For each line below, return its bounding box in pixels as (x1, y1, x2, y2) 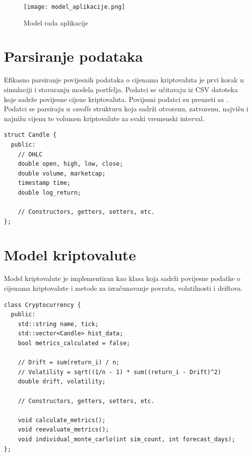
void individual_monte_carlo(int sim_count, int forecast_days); (18, 435, 235, 443)
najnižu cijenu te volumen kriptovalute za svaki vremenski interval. (4, 113, 205, 123)
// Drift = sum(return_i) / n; (18, 359, 120, 366)
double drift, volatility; (18, 378, 106, 385)
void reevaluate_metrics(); (18, 426, 109, 433)
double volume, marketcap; (18, 170, 106, 177)
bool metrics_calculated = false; (18, 339, 130, 347)
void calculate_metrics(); (18, 416, 106, 424)
